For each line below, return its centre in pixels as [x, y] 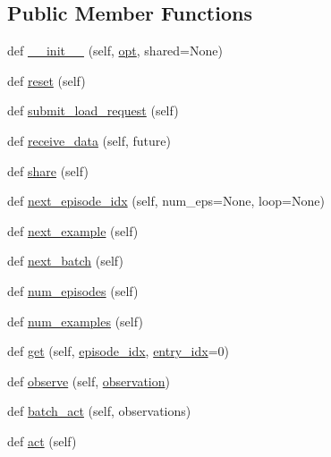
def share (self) [48, 170]
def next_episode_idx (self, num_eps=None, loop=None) [166, 201]
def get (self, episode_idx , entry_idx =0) [118, 351]
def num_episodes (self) [73, 290]
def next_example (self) [73, 230]
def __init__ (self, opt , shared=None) [115, 51]
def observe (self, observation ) [89, 381]
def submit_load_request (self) [93, 110]
